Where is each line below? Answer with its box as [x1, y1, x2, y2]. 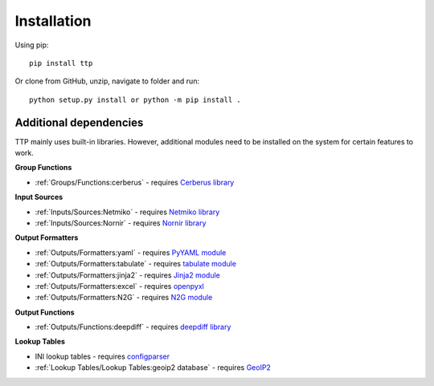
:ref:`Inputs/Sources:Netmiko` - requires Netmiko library [35, 207, 220, 217]
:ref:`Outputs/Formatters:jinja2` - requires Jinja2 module [35, 270, 220, 280]
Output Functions [14, 307, 76, 317]
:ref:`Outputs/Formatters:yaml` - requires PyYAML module [35, 247, 227, 257]
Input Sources [14, 193, 63, 202]
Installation [14, 12, 92, 30]
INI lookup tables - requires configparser [35, 351, 170, 361]
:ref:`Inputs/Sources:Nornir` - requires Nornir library [35, 217, 207, 228]
